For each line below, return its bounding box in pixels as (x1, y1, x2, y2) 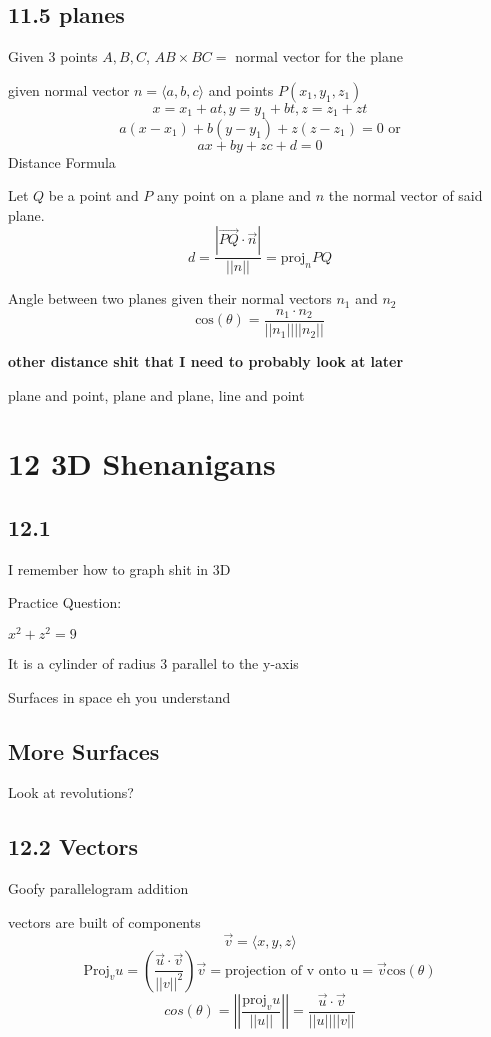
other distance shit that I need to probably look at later (8, 351, 404, 372)
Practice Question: (8, 592, 122, 613)
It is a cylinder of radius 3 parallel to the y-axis (8, 653, 299, 674)
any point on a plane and (157, 185, 312, 206)
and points (208, 79, 274, 100)
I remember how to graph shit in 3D (8, 558, 231, 579)
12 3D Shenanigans (8, 443, 276, 484)
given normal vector (8, 79, 130, 100)
